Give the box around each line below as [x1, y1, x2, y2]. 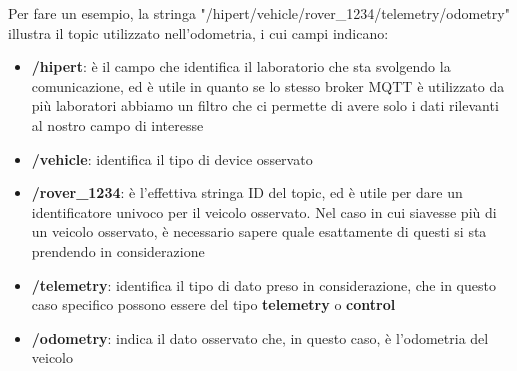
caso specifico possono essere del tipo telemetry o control [31, 294, 396, 315]
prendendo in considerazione [31, 240, 205, 261]
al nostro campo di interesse [31, 114, 204, 135]
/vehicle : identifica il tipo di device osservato [31, 148, 313, 169]
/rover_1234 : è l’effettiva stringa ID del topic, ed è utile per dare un [31, 182, 463, 203]
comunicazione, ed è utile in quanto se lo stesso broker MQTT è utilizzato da [31, 75, 505, 96]
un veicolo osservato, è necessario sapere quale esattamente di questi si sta [31, 221, 487, 242]
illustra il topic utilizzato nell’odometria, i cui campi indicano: [8, 22, 389, 43]
